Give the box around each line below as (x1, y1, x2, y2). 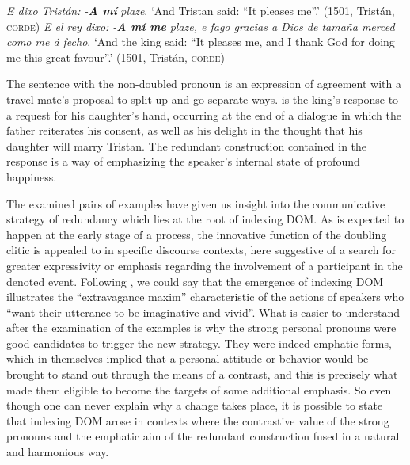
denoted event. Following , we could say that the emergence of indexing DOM (6, 273, 384, 289)
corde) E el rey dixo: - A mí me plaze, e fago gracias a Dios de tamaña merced (6, 17, 395, 34)
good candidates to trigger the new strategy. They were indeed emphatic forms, (6, 334, 392, 351)
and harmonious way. (6, 444, 109, 460)
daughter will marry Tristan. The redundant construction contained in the (6, 137, 367, 154)
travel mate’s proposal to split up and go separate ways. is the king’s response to (6, 90, 399, 107)
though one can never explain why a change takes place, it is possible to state (6, 397, 383, 414)
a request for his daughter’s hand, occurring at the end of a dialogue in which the (6, 106, 402, 123)
